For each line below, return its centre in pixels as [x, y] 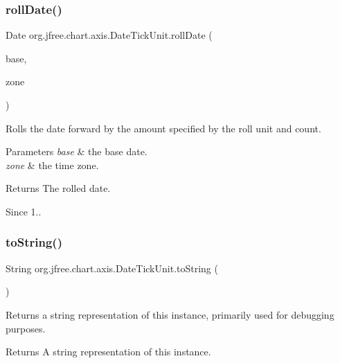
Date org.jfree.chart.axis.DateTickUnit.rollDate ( [109, 35]
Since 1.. [24, 211]
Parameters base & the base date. [77, 151]
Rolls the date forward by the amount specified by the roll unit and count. [163, 128]
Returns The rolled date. [58, 188]
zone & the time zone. [52, 165]
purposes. [26, 328]
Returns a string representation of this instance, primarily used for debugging [170, 314]
